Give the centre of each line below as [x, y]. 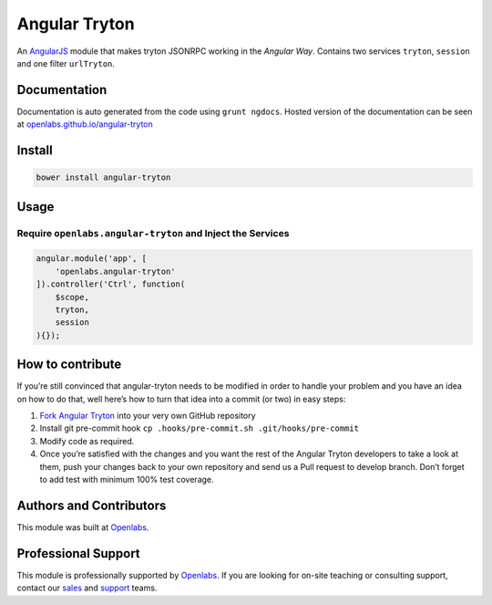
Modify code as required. [87, 441]
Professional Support [78, 553]
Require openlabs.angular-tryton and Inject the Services [153, 233]
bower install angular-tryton [103, 177]
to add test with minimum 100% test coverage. [127, 479]
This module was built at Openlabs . [83, 527]
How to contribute [69, 365]
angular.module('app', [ [92, 259]
